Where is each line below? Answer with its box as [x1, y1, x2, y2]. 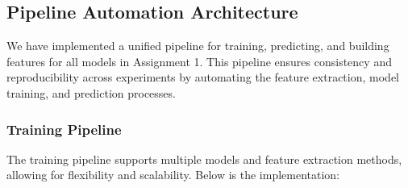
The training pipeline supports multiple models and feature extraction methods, [6, 150, 402, 167]
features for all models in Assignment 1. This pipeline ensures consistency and [6, 52, 392, 69]
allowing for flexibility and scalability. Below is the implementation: [6, 166, 340, 183]
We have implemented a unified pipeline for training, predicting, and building [6, 37, 389, 54]
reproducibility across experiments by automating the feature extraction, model [6, 69, 399, 86]
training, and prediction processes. [6, 84, 176, 101]
